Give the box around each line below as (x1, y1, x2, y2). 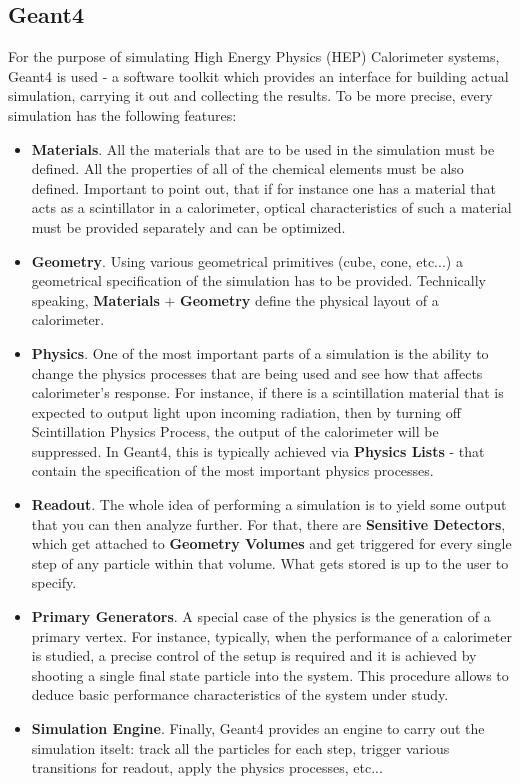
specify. (31, 572, 77, 593)
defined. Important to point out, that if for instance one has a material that (31, 177, 497, 198)
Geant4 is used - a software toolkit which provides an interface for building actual (8, 65, 509, 86)
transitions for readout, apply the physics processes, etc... (31, 757, 383, 778)
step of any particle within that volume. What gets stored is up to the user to (31, 552, 509, 573)
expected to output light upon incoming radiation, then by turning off (31, 401, 461, 422)
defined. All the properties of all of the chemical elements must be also (31, 158, 464, 179)
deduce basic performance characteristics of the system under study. (31, 684, 449, 705)
